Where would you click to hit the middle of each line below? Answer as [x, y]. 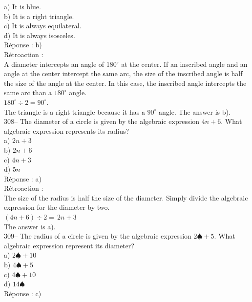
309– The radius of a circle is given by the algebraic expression [98, 236]
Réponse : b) [23, 45]
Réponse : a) [23, 178]
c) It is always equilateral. [43, 26]
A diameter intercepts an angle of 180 [60, 64]
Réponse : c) [23, 293]
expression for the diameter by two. [57, 207]
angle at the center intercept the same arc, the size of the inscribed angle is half [123, 73]
